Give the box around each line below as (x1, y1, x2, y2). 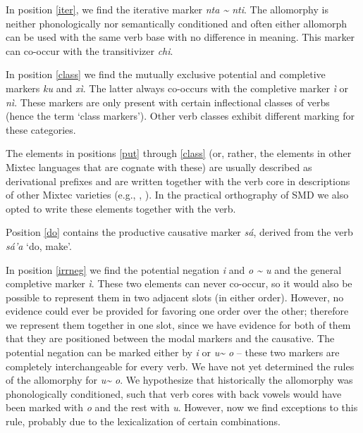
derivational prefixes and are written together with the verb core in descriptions (6, 173, 350, 188)
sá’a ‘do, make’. (6, 238, 72, 253)
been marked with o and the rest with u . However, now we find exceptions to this (6, 400, 358, 415)
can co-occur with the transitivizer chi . (6, 43, 173, 58)
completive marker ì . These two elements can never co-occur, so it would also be (6, 276, 352, 291)
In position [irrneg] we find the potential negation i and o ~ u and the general (6, 262, 342, 277)
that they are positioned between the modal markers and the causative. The (6, 331, 335, 346)
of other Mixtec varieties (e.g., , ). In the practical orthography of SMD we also (6, 187, 349, 202)
